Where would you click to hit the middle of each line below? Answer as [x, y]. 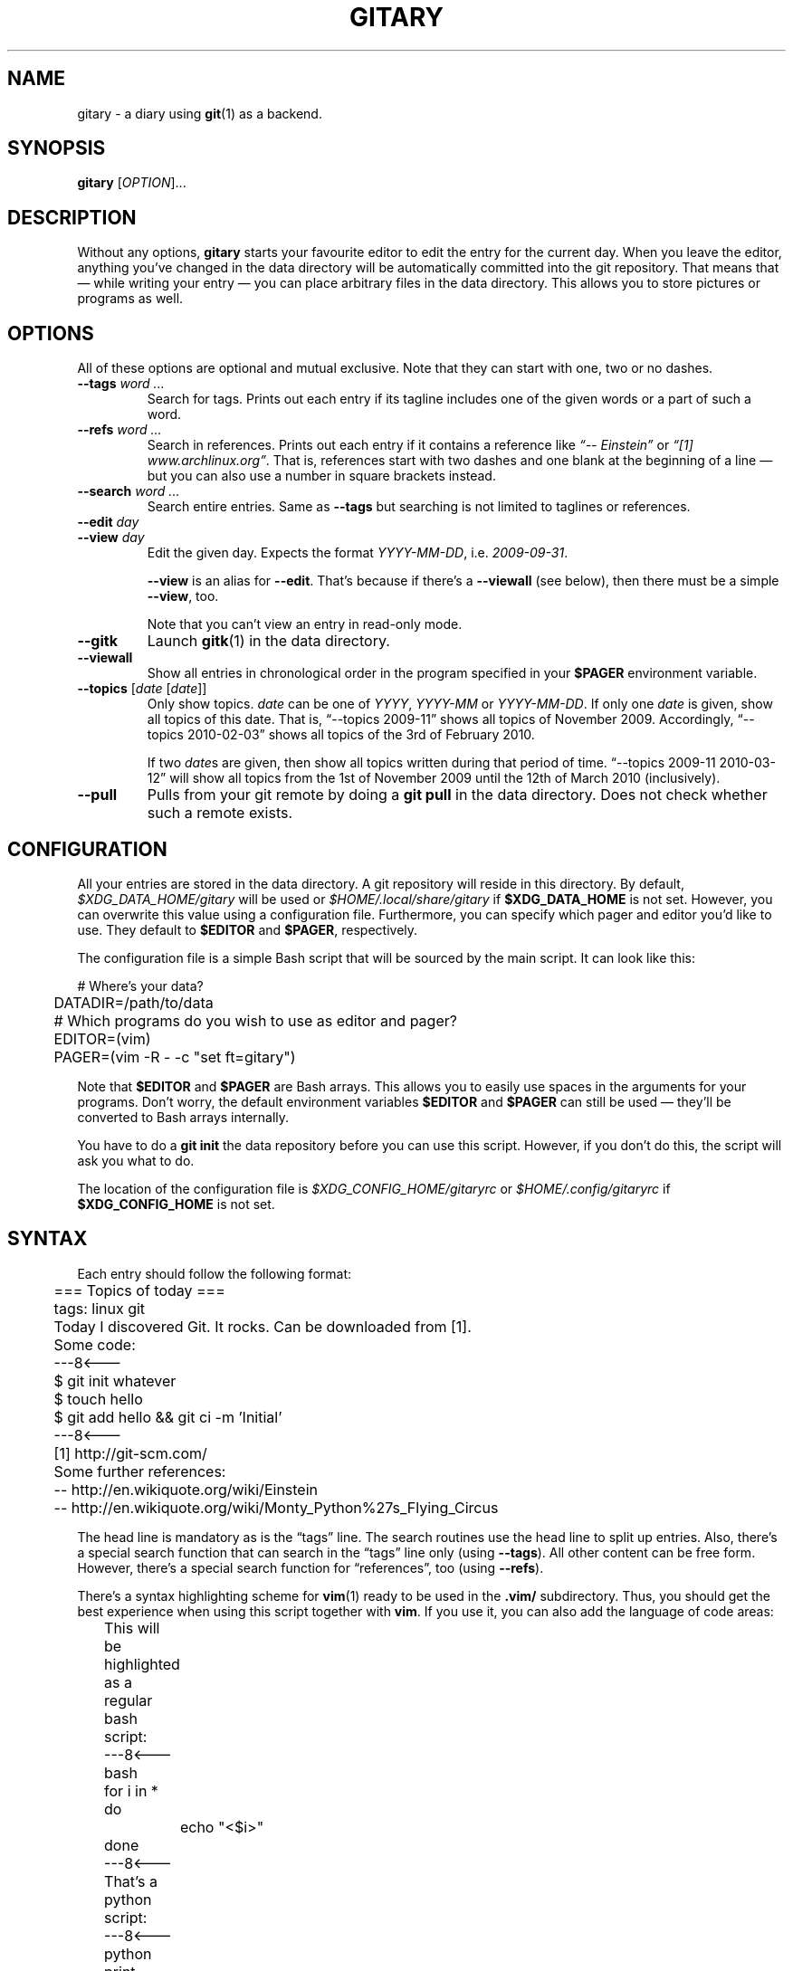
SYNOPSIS [57, 148]
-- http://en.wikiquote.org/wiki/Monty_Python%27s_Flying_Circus [276, 1507]
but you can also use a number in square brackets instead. [321, 476]
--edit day [108, 522]
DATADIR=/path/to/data [134, 1002]
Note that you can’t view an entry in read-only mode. [305, 624]
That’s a [131, 1881]
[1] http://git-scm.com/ [130, 1453]
